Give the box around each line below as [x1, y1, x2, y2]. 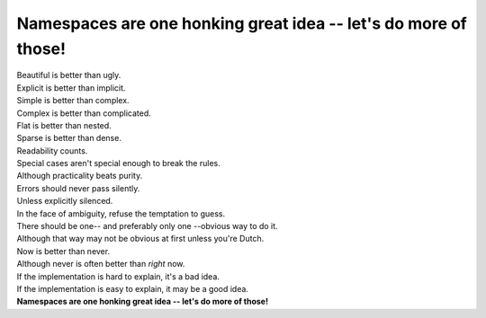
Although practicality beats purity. [16, 171, 143, 181]
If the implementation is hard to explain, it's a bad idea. [16, 270, 220, 282]
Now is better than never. [16, 245, 111, 256]
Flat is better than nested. [16, 119, 112, 130]
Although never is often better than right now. [16, 259, 185, 269]
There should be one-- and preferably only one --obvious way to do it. [16, 221, 278, 232]
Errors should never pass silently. [16, 182, 140, 193]
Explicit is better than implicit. [16, 82, 126, 93]
